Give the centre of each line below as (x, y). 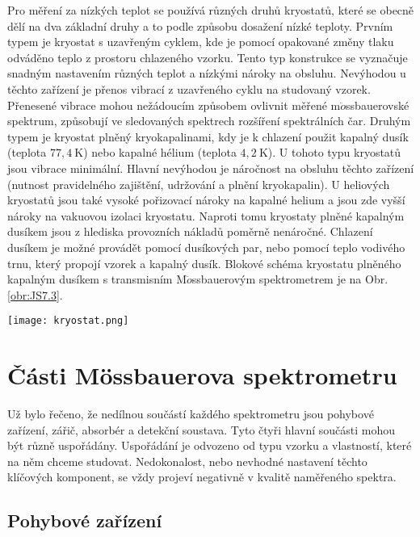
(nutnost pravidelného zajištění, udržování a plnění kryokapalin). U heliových (199, 184)
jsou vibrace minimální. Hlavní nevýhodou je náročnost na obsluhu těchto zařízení (211, 168)
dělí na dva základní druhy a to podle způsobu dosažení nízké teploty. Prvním (200, 25)
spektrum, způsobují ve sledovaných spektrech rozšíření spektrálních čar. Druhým (209, 121)
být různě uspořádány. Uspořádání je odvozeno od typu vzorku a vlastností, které (210, 445)
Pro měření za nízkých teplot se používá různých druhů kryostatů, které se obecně (211, 10)
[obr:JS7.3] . (35, 294)
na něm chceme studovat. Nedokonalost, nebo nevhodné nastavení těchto (187, 461)
